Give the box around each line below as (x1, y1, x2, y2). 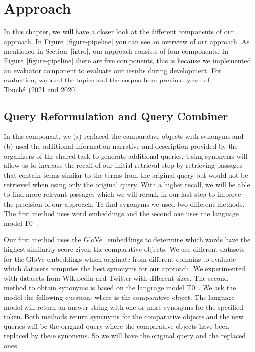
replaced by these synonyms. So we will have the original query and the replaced (4, 330, 246, 341)
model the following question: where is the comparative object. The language (4, 292, 235, 302)
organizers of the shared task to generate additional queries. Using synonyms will (4, 150, 248, 161)
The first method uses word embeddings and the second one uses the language (4, 208, 239, 218)
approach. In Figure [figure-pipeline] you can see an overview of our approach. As (4, 36, 250, 46)
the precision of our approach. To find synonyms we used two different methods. (4, 198, 245, 209)
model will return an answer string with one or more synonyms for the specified (4, 301, 243, 312)
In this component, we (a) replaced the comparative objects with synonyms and (4, 131, 244, 141)
